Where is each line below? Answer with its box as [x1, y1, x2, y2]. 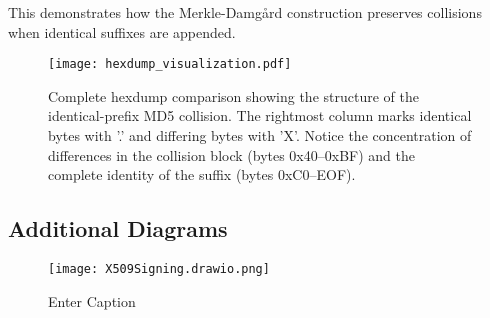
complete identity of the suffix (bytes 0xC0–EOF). [48, 164, 356, 185]
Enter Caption [48, 290, 136, 311]
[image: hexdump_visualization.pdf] [48, 57, 292, 72]
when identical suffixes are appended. [8, 21, 236, 42]
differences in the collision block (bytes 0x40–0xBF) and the [48, 144, 415, 165]
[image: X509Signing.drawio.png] [48, 262, 270, 277]
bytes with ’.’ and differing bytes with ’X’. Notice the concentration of [48, 125, 472, 146]
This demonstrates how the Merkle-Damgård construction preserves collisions [8, 2, 482, 22]
